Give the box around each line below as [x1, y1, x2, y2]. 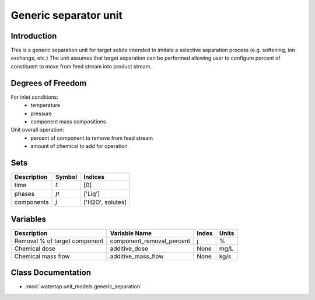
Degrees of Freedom [10, 78, 87, 88]
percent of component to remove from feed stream [30, 135, 153, 142]
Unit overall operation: [10, 126, 64, 133]
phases [14, 189, 35, 198]
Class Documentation [10, 268, 92, 278]
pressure [30, 110, 52, 117]
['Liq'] [83, 189, 100, 198]
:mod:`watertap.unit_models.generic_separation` [25, 283, 142, 290]
